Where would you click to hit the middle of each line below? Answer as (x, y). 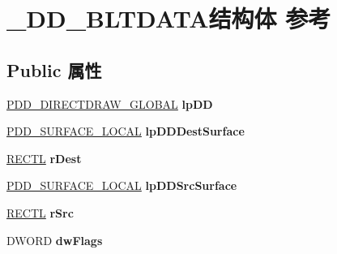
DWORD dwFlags (55, 240)
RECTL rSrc (40, 212)
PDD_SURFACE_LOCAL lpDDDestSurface (126, 131)
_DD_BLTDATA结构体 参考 (169, 18)
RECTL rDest (44, 158)
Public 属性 (54, 69)
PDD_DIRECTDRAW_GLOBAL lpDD (110, 103)
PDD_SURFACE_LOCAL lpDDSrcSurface (122, 185)
